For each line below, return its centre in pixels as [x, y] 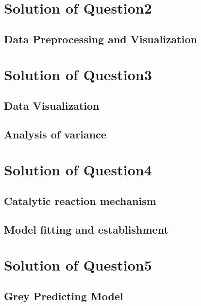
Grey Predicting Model [64, 296]
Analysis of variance [55, 134]
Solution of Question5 [78, 265]
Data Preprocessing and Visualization [100, 39]
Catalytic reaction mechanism [80, 200]
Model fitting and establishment [86, 229]
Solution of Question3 [78, 75]
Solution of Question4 [78, 170]
